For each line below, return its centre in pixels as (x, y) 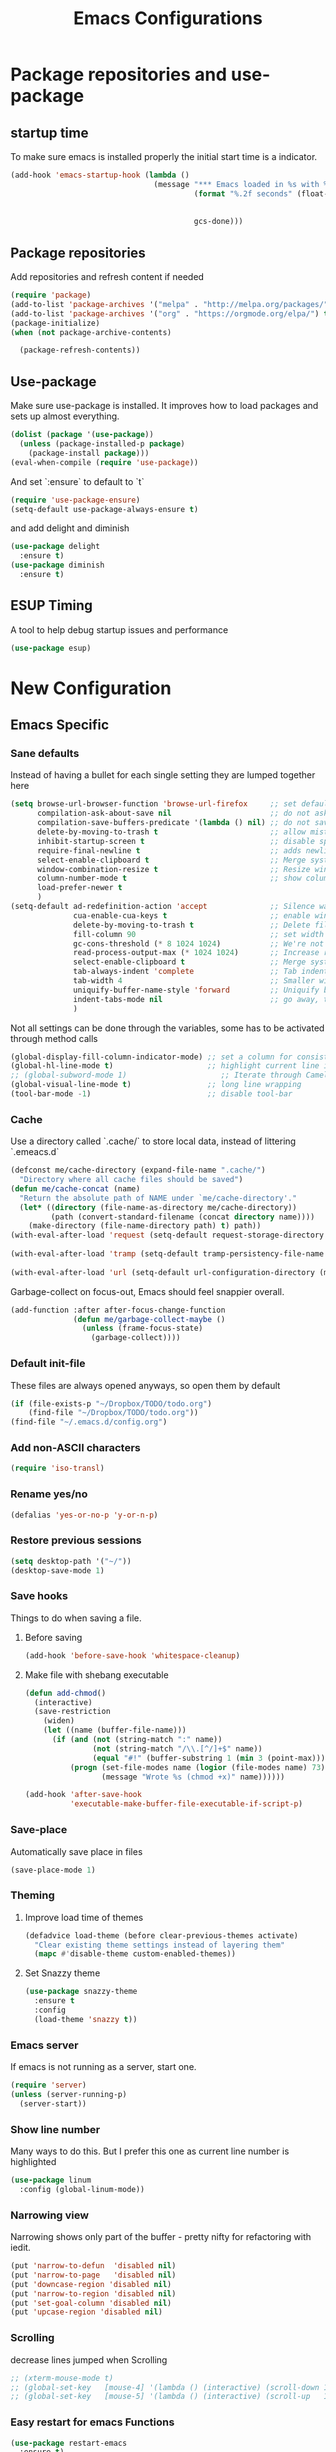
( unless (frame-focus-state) (142, 1328)
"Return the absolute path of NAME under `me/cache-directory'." (158, 1198)
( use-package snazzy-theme (81, 1992)
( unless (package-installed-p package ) (102, 444)
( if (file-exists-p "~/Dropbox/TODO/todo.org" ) (111, 1403)
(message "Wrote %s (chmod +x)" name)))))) (193, 1777)
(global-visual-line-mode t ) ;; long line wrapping (156, 1085)
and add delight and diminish (70, 528)
